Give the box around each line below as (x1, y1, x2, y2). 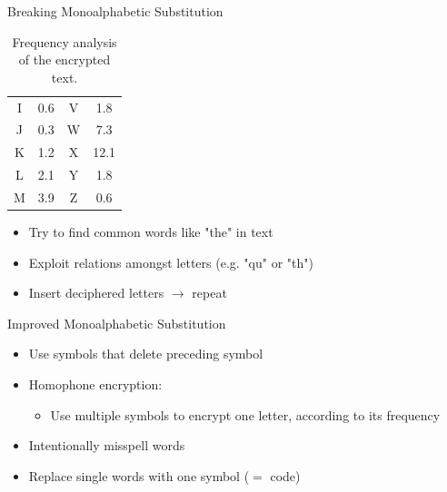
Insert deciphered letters (28, 283, 164, 302)
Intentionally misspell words (28, 436, 185, 455)
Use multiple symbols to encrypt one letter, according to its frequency (50, 405, 441, 424)
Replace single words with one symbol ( (28, 466, 250, 485)
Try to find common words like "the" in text (28, 222, 273, 241)
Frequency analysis (12, 32, 117, 51)
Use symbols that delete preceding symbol (28, 344, 263, 363)
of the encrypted (18, 50, 111, 69)
